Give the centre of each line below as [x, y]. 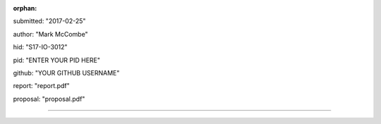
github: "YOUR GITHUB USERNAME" [66, 73]
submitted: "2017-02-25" [49, 21]
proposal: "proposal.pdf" [49, 99]
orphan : [25, 8]
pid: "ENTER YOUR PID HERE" [56, 60]
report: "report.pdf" [41, 86]
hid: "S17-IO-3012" [40, 47]
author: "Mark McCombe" [50, 34]
